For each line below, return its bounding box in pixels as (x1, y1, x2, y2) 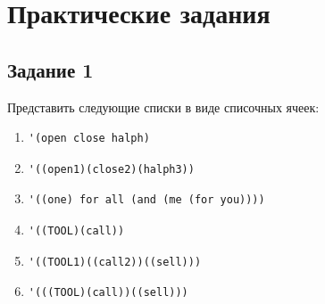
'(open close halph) (28, 132, 150, 145)
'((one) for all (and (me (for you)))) (28, 193, 265, 207)
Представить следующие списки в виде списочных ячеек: (7, 97, 320, 116)
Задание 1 (7, 55, 94, 83)
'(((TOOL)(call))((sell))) (28, 286, 188, 300)
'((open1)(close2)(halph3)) (28, 162, 195, 176)
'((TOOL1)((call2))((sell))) (28, 255, 202, 268)
